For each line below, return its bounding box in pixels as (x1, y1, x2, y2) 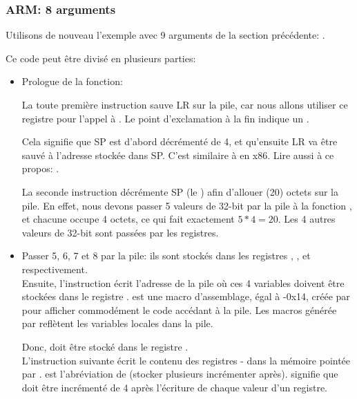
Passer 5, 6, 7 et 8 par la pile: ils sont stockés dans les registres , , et (21, 248, 311, 263)
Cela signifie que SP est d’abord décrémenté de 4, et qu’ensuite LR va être (21, 134, 338, 149)
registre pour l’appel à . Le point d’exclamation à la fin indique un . (21, 111, 309, 125)
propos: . (21, 161, 59, 176)
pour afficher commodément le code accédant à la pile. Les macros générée (21, 302, 337, 317)
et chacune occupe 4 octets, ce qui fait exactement (21, 212, 235, 226)
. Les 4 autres (278, 212, 336, 226)
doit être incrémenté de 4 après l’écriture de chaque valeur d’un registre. (21, 380, 328, 394)
